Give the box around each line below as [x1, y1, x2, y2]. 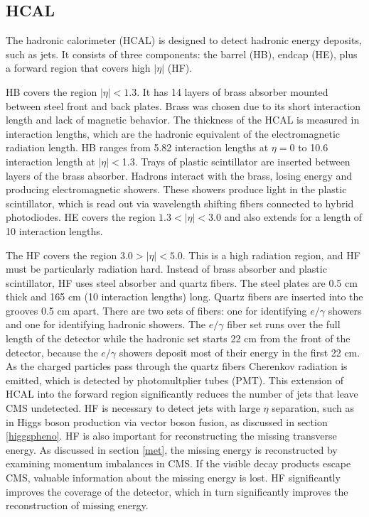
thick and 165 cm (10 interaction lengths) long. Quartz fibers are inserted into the [6, 289, 363, 304]
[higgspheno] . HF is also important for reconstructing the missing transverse [6, 428, 337, 443]
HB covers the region [6, 84, 97, 99]
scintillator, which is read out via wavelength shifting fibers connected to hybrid [6, 195, 354, 210]
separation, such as [272, 401, 354, 415]
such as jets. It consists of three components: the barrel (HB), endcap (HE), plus [6, 46, 358, 61]
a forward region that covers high [6, 60, 151, 75]
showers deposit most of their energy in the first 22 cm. [119, 344, 360, 359]
